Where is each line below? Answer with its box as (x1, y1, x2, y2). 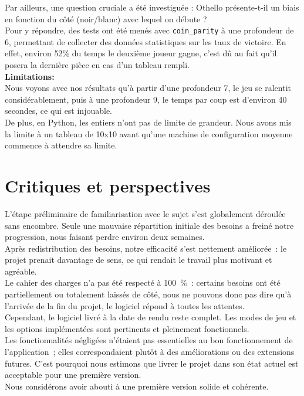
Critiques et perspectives (5, 173, 211, 197)
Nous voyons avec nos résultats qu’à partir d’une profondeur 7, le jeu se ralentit (5, 82, 291, 94)
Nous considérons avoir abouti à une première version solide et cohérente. (5, 380, 269, 392)
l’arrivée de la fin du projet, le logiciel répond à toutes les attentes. (5, 299, 245, 312)
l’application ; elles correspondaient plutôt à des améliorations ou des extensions (5, 346, 295, 358)
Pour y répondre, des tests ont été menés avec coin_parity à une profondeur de (5, 24, 294, 36)
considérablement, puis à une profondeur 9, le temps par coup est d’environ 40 (5, 93, 287, 105)
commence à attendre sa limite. (5, 139, 117, 151)
